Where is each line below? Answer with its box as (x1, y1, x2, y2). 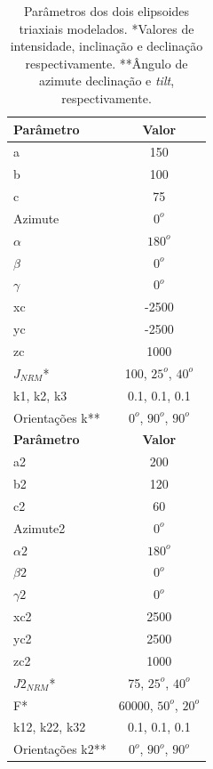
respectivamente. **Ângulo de (25, 53, 188, 72)
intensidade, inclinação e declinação (10, 36, 203, 55)
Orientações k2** (13, 740, 106, 758)
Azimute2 (13, 518, 66, 537)
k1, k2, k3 (13, 385, 67, 404)
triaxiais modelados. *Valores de (19, 19, 194, 37)
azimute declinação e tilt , (38, 71, 175, 90)
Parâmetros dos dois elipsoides (23, 2, 190, 20)
